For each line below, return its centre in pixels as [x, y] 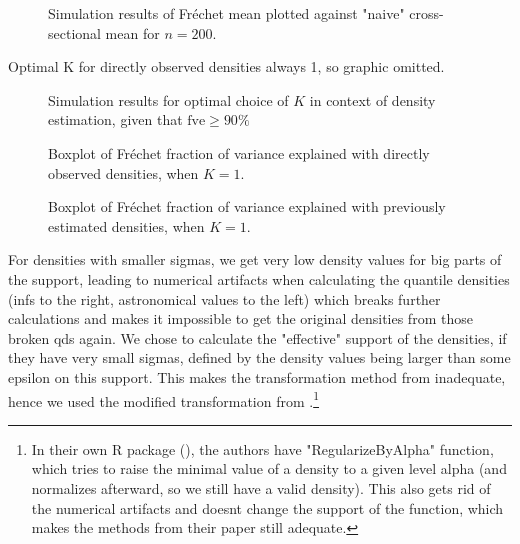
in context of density [372, 99]
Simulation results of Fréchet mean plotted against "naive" [226, 13]
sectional [74, 32]
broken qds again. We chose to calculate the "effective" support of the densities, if [257, 337]
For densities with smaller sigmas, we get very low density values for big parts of [255, 259]
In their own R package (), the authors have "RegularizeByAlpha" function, [262, 448]
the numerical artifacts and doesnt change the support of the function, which [267, 507]
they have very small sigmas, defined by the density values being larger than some [259, 357]
